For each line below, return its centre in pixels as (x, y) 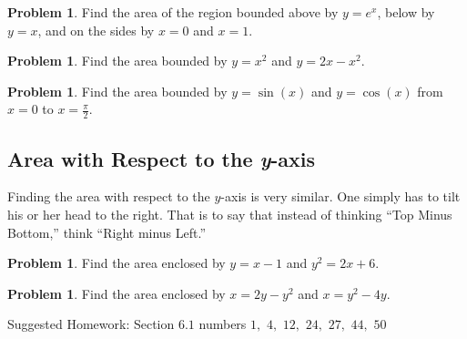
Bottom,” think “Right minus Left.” (107, 232)
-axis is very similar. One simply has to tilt (340, 196)
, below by (406, 12)
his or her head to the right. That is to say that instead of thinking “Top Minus (230, 214)
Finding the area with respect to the (109, 196)
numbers (223, 324)
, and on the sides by (96, 30)
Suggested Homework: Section (91, 324)
